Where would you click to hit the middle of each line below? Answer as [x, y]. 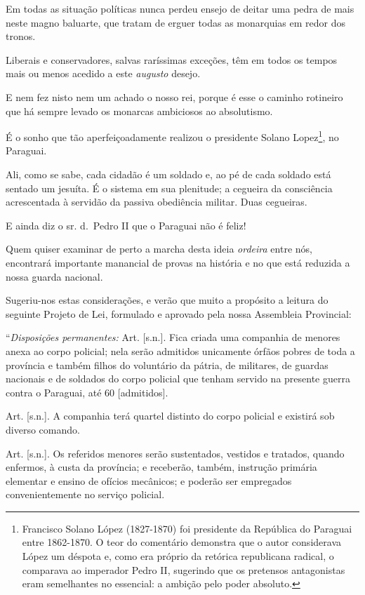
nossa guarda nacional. [54, 276]
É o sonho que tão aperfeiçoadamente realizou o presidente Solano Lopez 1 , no [172, 136]
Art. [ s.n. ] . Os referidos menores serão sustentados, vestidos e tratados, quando [175, 453]
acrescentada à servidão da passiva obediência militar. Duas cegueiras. [157, 202]
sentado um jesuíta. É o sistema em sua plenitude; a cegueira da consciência [169, 188]
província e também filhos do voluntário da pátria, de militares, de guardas [167, 365]
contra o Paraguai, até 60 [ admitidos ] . [87, 392]
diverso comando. [43, 429]
